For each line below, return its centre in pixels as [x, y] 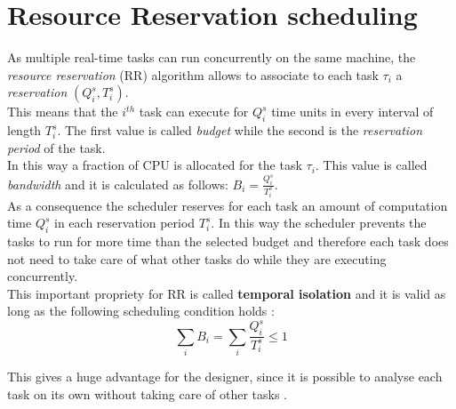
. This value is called [371, 165]
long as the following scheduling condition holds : [141, 311]
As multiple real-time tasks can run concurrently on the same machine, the [212, 57]
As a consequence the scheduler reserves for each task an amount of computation [228, 205]
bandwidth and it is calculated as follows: [118, 184]
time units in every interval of [352, 112]
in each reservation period [125, 223]
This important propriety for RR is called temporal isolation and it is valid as [227, 293]
